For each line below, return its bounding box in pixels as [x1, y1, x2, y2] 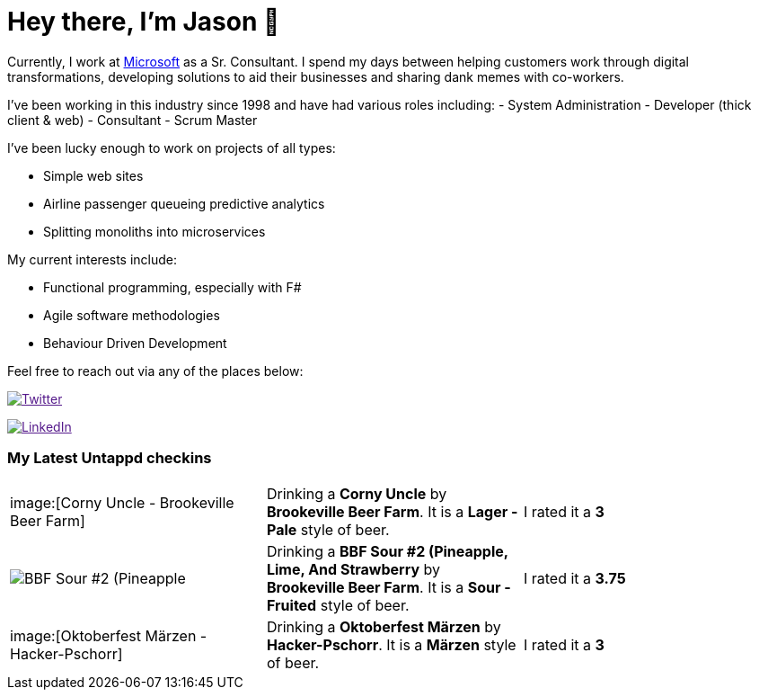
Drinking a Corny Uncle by [266, 484, 447, 503]
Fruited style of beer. [266, 595, 410, 614]
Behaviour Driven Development [43, 335, 227, 351]
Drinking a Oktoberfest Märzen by [266, 617, 501, 636]
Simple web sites [43, 167, 144, 183]
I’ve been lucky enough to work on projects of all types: [7, 139, 336, 156]
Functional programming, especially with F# [43, 279, 302, 295]
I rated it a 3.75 [523, 568, 626, 587]
